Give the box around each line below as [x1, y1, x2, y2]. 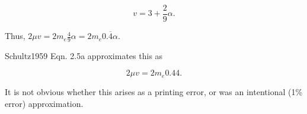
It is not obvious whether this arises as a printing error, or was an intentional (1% [5, 85, 303, 97]
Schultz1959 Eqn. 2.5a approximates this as [5, 49, 163, 61]
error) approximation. [5, 97, 84, 109]
